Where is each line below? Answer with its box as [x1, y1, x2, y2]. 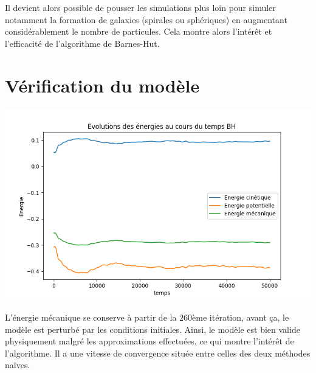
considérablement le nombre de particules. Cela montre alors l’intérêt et [5, 25, 272, 38]
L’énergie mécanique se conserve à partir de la [5, 311, 177, 324]
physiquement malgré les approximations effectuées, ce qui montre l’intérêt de [5, 335, 294, 347]
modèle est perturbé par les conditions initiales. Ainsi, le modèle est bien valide [5, 322, 300, 335]
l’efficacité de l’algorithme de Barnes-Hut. [5, 37, 160, 49]
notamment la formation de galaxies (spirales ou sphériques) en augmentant [5, 13, 287, 26]
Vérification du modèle [5, 72, 200, 97]
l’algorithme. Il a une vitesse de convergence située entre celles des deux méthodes [5, 346, 311, 359]
